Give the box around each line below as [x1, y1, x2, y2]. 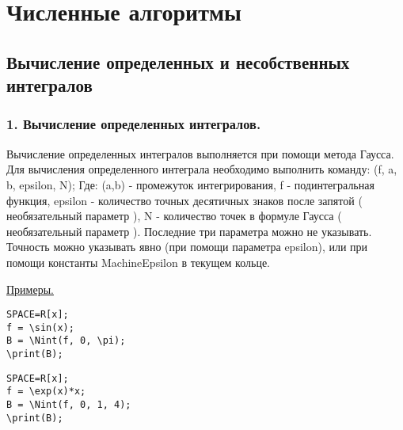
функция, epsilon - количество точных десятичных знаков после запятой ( [6, 192, 363, 208]
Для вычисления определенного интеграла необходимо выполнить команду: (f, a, [6, 161, 397, 177]
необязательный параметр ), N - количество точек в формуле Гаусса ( [6, 207, 342, 224]
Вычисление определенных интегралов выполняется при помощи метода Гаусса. [6, 145, 394, 162]
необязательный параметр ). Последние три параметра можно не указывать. [6, 223, 372, 239]
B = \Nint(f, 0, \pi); [6, 335, 126, 347]
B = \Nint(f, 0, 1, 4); [6, 399, 131, 411]
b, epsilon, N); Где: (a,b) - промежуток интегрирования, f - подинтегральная [6, 176, 374, 192]
